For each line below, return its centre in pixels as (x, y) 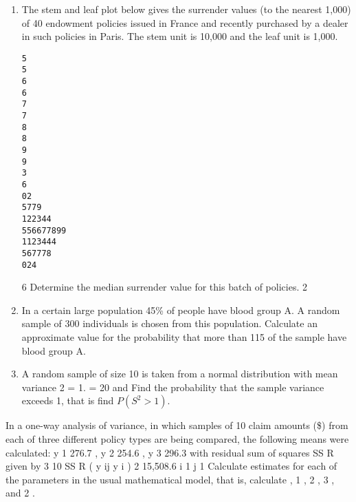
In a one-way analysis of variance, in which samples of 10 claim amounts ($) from (177, 425)
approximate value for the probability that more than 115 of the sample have (184, 337)
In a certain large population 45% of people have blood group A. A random (181, 310)
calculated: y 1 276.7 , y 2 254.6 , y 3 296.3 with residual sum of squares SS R (170, 452)
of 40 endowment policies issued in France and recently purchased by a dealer (185, 22)
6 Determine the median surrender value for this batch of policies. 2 (164, 287)
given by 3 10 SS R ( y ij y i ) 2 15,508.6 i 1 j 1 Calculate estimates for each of (171, 466)
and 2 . (20, 493)
